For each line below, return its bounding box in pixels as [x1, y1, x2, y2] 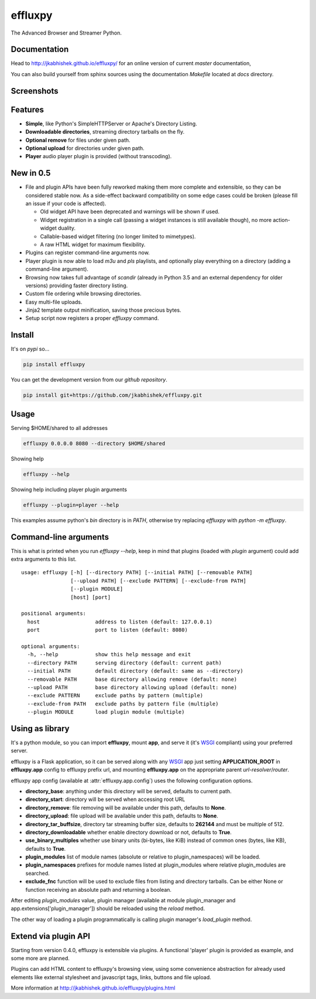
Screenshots [11, 86, 59, 96]
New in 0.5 [11, 168, 51, 178]
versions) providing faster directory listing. [25, 282, 128, 289]
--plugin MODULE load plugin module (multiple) [27, 709, 185, 715]
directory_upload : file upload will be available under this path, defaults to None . [25, 812, 219, 820]
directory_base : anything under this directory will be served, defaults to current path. [25, 787, 232, 795]
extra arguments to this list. [11, 555, 77, 562]
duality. [57, 224, 76, 231]
